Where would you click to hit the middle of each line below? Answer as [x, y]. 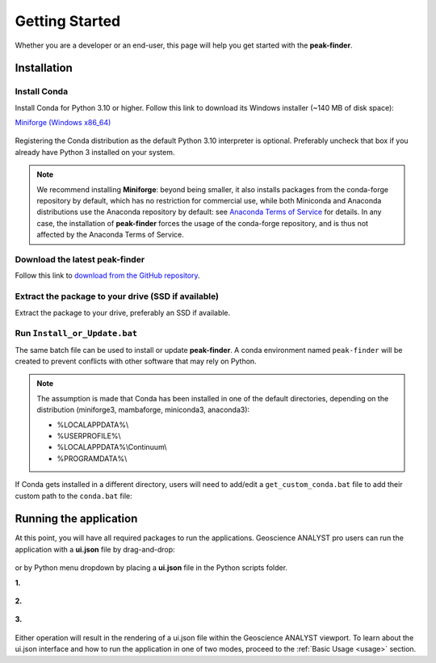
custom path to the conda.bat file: [73, 496]
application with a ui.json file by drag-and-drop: [95, 549]
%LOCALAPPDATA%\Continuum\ [112, 447]
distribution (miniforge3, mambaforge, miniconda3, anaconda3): [143, 410]
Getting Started [68, 21]
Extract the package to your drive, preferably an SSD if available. [123, 313]
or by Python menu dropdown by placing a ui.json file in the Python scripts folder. [151, 568]
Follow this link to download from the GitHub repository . [108, 275]
